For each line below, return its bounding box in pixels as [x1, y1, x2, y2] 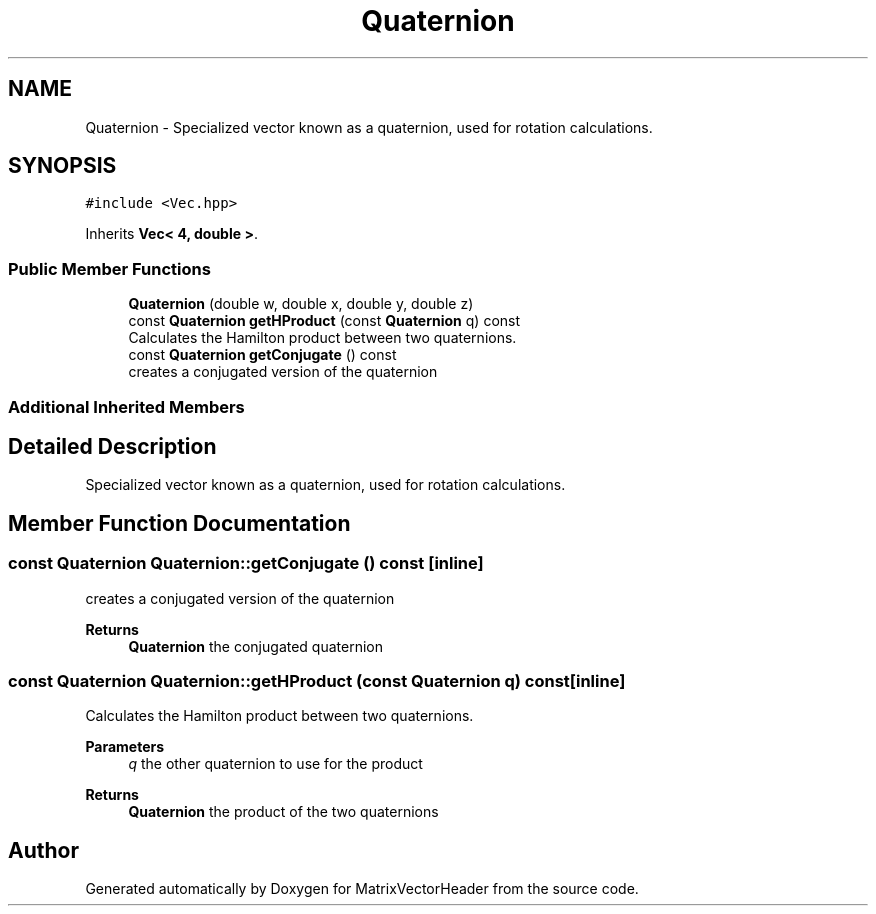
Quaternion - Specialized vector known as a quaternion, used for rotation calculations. [85, 118, 653, 136]
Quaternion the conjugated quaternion [128, 637, 383, 655]
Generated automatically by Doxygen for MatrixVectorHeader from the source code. [85, 880, 639, 898]
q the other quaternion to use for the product [128, 755, 423, 773]
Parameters [85, 738, 165, 756]
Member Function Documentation [8, 510, 351, 536]
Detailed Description [8, 433, 217, 459]
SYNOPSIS [8, 153, 117, 179]
